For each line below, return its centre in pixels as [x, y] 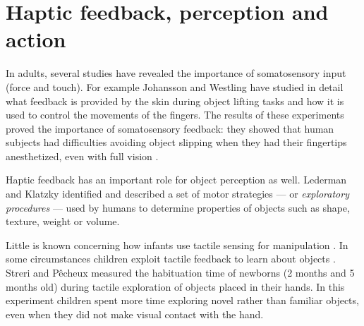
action [36, 39]
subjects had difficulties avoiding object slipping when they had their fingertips [176, 142]
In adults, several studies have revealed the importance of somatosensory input [176, 73]
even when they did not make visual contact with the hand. [135, 314]
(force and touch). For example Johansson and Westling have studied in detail [175, 86]
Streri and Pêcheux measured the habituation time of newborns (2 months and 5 [180, 273]
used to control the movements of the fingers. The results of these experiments [175, 115]
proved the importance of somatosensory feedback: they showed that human [170, 128]
